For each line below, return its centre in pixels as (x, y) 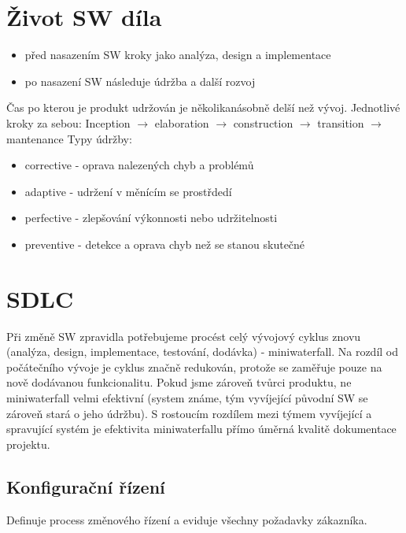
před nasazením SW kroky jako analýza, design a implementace (178, 55)
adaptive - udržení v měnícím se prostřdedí (128, 191)
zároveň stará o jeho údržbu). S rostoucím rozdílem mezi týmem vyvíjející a (189, 413)
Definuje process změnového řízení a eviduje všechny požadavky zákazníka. (187, 519)
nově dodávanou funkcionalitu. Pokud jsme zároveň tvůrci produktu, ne (179, 382)
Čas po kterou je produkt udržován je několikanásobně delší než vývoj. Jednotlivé (203, 107)
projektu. (28, 444)
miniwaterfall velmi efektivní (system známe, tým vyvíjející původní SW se (187, 397)
